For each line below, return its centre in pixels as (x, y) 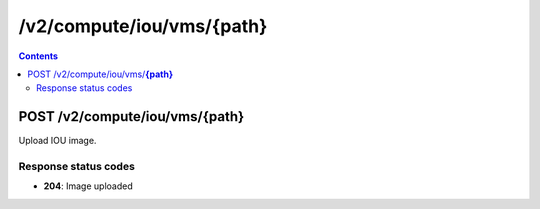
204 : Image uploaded (88, 186)
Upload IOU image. (57, 141)
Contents (38, 56)
